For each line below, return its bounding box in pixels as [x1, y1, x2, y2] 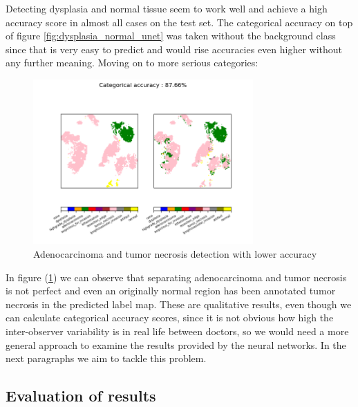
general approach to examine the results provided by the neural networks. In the [6, 337, 346, 352]
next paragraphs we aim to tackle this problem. [6, 351, 207, 366]
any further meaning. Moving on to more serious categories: [6, 55, 258, 70]
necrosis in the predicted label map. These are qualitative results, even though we [6, 296, 352, 311]
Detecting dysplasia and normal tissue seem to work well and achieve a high [6, 1, 328, 15]
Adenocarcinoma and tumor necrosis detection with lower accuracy [33, 247, 317, 261]
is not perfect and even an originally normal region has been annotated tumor [6, 283, 336, 298]
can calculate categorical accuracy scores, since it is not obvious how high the [6, 310, 334, 325]
